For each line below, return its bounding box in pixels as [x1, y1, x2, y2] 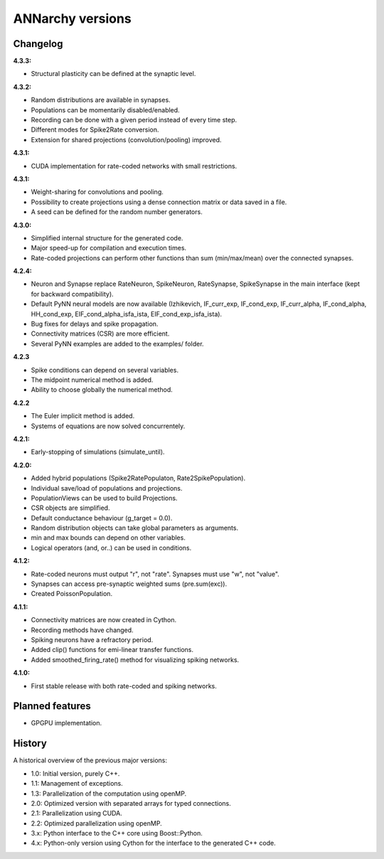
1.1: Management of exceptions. [31, 779, 124, 788]
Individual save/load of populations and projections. [31, 484, 183, 492]
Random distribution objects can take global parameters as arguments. [31, 523, 238, 533]
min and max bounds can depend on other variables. [31, 533, 186, 542]
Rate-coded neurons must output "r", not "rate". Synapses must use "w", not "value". [31, 570, 280, 578]
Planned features [13, 700, 92, 713]
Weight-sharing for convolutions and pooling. [31, 188, 164, 196]
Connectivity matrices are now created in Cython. [31, 616, 177, 624]
